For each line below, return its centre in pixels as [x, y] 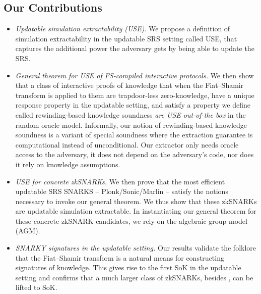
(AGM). [28, 231]
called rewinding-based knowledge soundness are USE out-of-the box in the [130, 114]
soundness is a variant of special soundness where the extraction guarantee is [134, 135]
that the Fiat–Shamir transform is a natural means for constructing [120, 257]
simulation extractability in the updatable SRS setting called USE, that [126, 38]
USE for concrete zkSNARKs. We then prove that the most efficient [120, 181]
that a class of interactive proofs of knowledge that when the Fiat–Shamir [129, 85]
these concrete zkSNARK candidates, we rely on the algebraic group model [131, 220]
